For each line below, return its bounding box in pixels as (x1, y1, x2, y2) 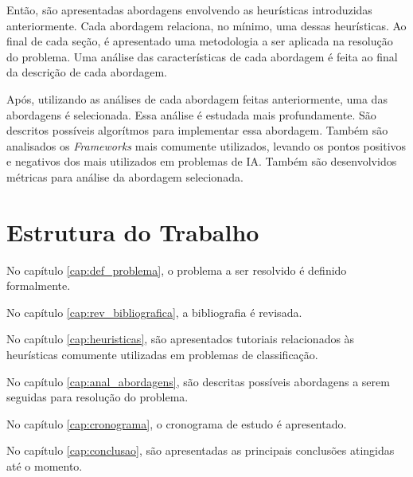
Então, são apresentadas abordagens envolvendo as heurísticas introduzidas (6, 2, 372, 18)
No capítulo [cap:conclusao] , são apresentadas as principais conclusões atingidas (6, 442, 395, 459)
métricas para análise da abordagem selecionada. (6, 168, 244, 185)
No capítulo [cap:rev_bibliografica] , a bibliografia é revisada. (6, 303, 302, 320)
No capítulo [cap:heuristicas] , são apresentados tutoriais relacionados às (6, 330, 355, 347)
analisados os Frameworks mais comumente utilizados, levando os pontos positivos (6, 137, 407, 154)
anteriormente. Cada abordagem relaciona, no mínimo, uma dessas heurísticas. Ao (6, 17, 407, 33)
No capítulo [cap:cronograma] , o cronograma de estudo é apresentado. (6, 415, 347, 432)
